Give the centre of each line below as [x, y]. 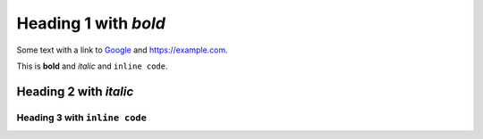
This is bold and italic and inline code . [92, 66]
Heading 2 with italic [75, 91]
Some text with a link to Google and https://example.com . [122, 50]
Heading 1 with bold [91, 23]
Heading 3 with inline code [81, 118]
